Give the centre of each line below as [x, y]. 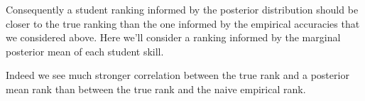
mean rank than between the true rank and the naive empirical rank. [156, 89]
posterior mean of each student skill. [85, 51]
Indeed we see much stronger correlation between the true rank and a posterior [178, 75]
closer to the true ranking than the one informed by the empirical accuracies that [183, 23]
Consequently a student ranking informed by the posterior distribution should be [182, 9]
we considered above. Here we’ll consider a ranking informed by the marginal [173, 37]
